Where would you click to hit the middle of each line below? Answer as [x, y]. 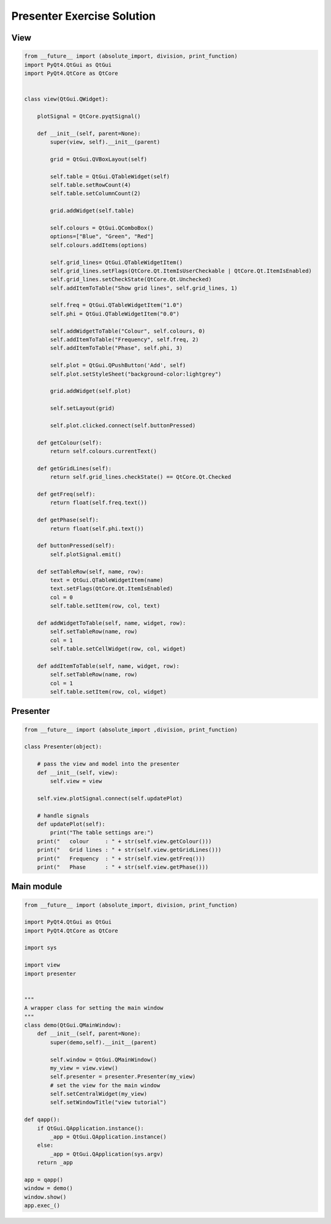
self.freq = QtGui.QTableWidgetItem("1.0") [116, 305]
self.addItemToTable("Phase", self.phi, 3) [116, 348]
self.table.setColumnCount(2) [95, 194]
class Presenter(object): [63, 747]
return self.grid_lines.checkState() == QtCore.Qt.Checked [141, 477]
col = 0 [62, 597]
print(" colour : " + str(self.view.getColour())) [124, 841]
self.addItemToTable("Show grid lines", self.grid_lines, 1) [144, 288]
